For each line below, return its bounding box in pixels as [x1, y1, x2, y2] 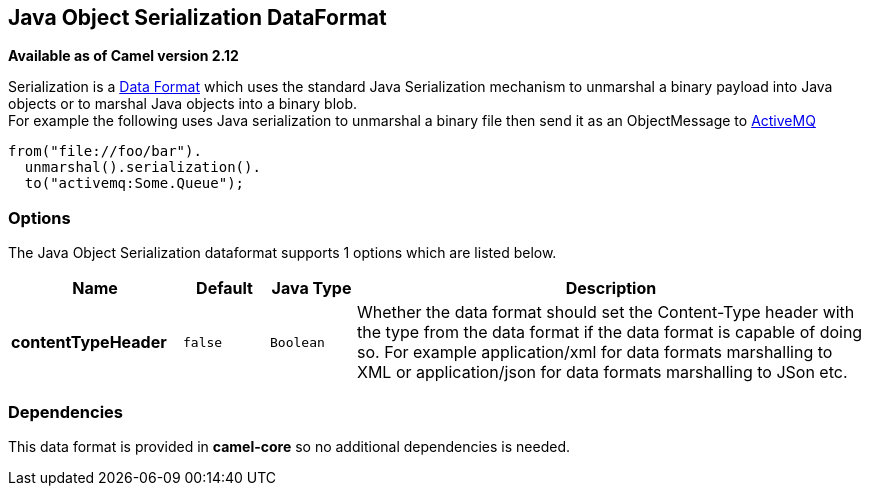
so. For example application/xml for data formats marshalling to [357, 342, 833, 363]
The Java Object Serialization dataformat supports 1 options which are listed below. [8, 244, 557, 262]
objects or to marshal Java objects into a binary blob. [8, 95, 358, 113]
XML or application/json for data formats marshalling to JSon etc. [357, 362, 848, 383]
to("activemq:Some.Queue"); [24, 175, 245, 192]
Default [196, 278, 253, 299]
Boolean [270, 334, 325, 350]
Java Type [271, 278, 352, 299]
